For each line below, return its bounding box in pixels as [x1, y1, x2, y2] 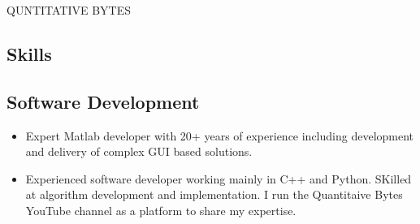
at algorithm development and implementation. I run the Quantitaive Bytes [25, 186, 403, 203]
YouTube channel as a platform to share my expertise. [25, 201, 297, 218]
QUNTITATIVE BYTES [6, 2, 132, 18]
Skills [6, 41, 52, 66]
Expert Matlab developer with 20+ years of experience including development [25, 127, 414, 144]
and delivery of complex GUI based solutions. [25, 143, 253, 160]
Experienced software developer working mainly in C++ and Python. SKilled [25, 170, 412, 187]
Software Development [6, 88, 200, 114]
